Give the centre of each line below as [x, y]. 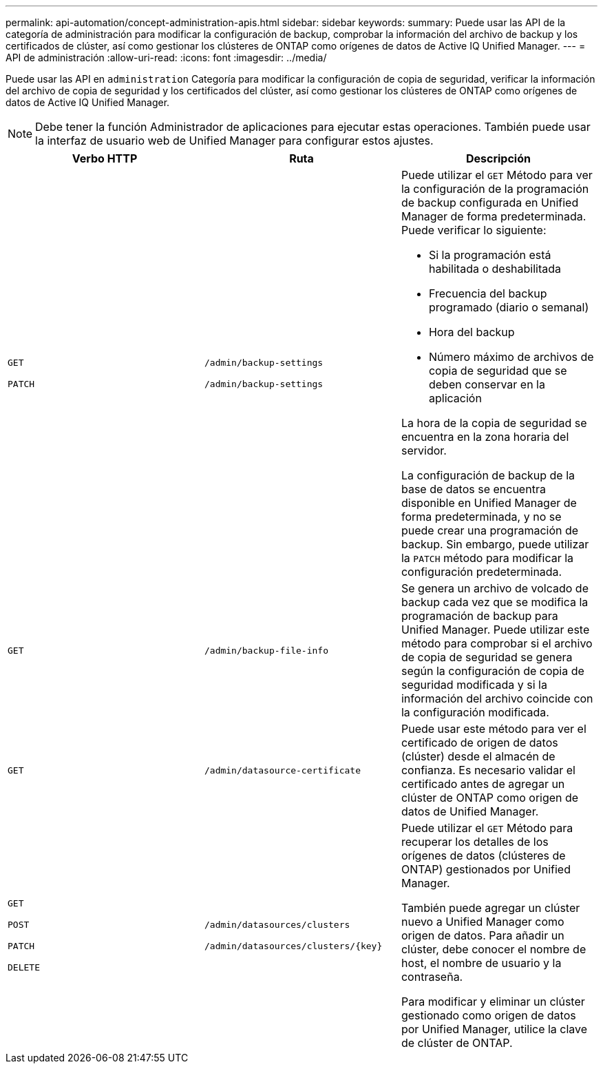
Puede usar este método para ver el [494, 729]
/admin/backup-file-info [266, 650]
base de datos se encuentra [473, 489]
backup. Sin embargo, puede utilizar [495, 544]
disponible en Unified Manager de [489, 503]
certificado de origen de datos [479, 743]
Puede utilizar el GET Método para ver [497, 175]
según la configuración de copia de [493, 671]
